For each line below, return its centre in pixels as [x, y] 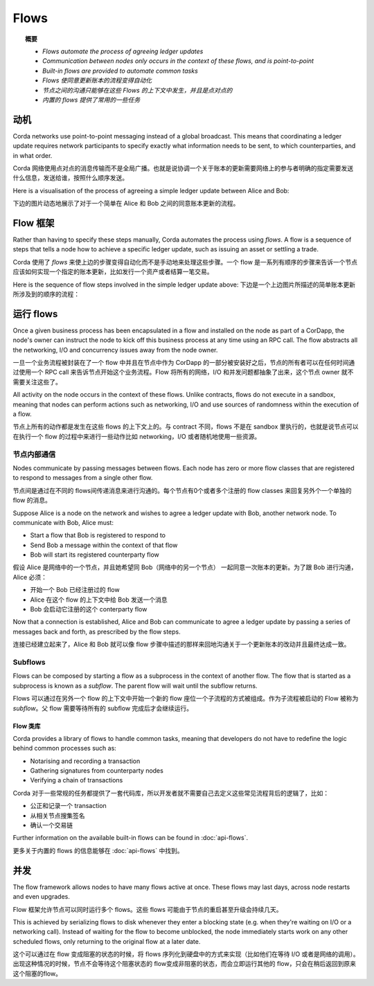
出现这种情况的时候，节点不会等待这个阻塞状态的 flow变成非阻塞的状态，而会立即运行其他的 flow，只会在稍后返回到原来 [185, 964]
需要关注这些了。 [37, 382]
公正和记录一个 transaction [68, 806]
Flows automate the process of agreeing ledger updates [123, 51]
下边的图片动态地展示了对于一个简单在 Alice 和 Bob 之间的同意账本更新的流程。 [126, 204]
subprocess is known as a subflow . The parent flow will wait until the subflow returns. [135, 685]
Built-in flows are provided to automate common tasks [121, 71]
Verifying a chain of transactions [77, 780]
